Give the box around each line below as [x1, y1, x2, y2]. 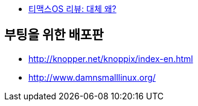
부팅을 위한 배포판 [4, 27, 104, 43]
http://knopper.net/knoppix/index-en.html [28, 53, 193, 64]
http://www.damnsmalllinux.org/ [28, 72, 156, 83]
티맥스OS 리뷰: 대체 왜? [28, 4, 117, 14]
